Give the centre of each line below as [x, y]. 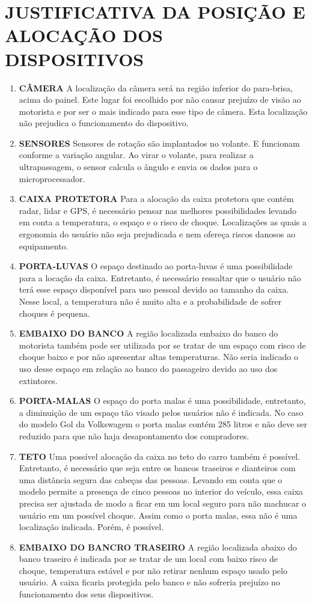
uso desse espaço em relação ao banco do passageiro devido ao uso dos [148, 368]
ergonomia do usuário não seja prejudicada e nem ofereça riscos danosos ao [157, 234]
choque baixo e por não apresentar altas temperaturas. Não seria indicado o [158, 357]
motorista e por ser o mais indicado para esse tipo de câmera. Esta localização [163, 111]
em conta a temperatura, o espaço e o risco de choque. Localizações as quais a [163, 222]
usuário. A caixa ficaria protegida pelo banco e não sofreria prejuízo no [149, 582]
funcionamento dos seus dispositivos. [86, 594]
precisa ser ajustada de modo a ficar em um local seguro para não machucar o [163, 503]
